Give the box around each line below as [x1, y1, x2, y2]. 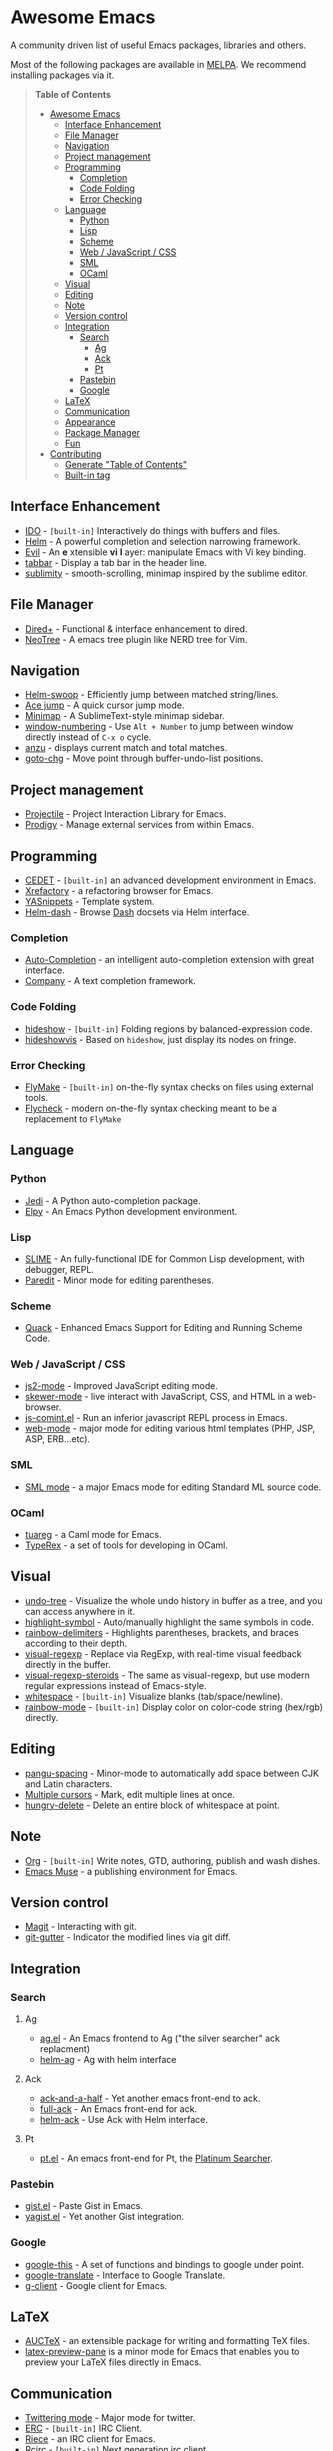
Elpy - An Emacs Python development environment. [24, 1205, 238, 1217]
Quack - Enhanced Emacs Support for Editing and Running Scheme [24, 1322, 303, 1334]
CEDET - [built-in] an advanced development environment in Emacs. [24, 874, 317, 886]
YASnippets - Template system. [24, 896, 155, 907]
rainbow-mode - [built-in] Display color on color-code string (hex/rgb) [24, 1701, 323, 1713]
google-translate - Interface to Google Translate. [24, 2269, 226, 2281]
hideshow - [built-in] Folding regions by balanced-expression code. [24, 1022, 313, 1035]
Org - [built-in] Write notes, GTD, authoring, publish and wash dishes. [24, 1854, 321, 1866]
